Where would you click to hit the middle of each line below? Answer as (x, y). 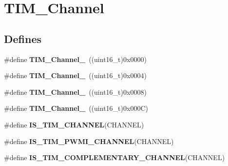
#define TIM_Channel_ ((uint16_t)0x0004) (75, 75)
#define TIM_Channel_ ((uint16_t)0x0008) (75, 92)
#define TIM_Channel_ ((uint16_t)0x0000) (75, 59)
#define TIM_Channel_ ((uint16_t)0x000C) (76, 108)
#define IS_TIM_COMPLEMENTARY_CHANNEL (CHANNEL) (114, 157)
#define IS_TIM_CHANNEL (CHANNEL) (74, 124)
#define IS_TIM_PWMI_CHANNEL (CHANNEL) (89, 141)
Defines (23, 38)
